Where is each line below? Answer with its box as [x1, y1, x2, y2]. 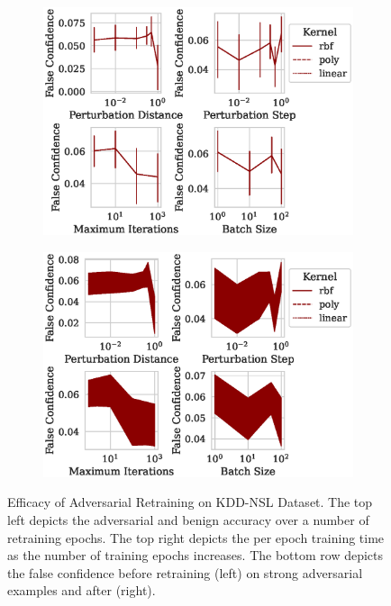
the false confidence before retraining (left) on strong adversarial [7, 563, 363, 582]
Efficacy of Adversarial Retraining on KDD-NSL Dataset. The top [7, 493, 373, 511]
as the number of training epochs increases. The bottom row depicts [7, 546, 384, 565]
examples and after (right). [7, 581, 156, 600]
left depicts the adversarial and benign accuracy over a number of [7, 511, 369, 529]
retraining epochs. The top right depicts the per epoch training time [7, 528, 385, 547]
